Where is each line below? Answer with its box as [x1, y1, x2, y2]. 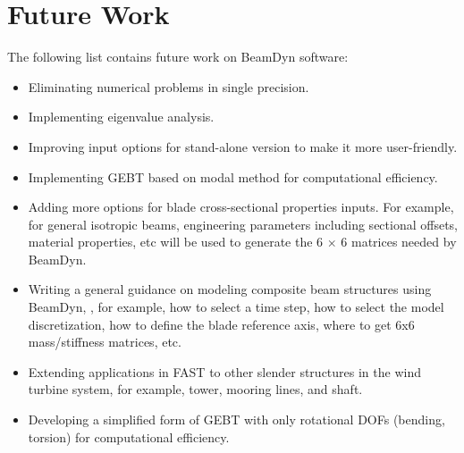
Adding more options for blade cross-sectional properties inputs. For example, [28, 197, 454, 216]
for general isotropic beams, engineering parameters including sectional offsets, [28, 214, 458, 233]
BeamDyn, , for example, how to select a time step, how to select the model [28, 298, 444, 316]
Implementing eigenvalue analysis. [28, 107, 215, 126]
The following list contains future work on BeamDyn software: [7, 47, 349, 66]
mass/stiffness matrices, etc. [28, 332, 181, 351]
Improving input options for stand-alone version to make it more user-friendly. [28, 137, 458, 155]
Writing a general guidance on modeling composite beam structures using [28, 280, 432, 298]
